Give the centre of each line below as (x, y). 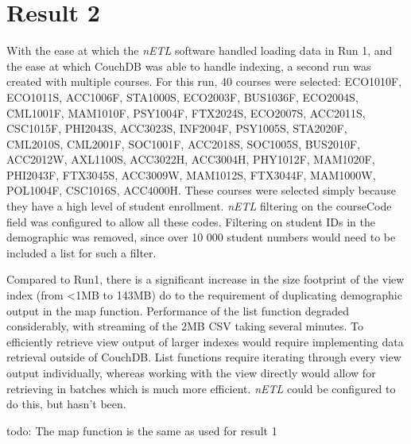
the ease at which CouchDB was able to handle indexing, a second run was (189, 66)
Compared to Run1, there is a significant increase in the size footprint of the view (205, 279)
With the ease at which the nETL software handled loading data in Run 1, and (200, 50)
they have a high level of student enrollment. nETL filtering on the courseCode (199, 206)
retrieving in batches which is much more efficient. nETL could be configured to (201, 388)
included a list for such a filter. (81, 252)
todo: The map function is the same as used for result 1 (142, 430)
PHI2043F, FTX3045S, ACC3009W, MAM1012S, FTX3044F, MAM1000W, (191, 174)
